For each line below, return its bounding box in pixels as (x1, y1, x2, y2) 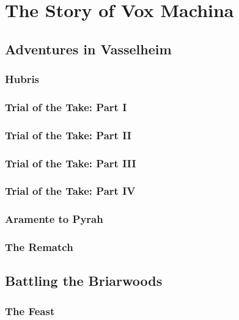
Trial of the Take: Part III (5, 155, 136, 170)
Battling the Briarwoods (5, 271, 163, 290)
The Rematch (5, 239, 73, 255)
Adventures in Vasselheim (5, 39, 172, 58)
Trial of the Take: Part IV (5, 183, 136, 198)
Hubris (5, 71, 40, 87)
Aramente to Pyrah (5, 211, 103, 227)
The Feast (5, 303, 55, 318)
